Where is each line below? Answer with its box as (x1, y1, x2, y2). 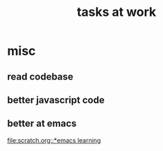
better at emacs (7, 118, 77, 130)
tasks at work (76, 4, 157, 20)
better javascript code (7, 94, 105, 106)
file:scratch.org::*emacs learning (7, 136, 101, 144)
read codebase (7, 71, 74, 82)
